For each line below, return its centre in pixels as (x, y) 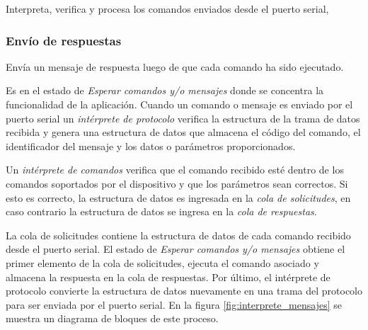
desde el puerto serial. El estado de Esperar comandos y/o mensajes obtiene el (176, 249)
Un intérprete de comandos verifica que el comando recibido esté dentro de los (175, 170)
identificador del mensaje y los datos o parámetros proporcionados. (151, 146)
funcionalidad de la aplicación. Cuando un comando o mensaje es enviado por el (179, 104)
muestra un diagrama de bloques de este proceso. (112, 318)
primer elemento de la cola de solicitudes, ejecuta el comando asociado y (162, 262)
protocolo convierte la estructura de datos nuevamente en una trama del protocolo (184, 291)
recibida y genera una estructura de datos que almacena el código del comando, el (183, 132)
